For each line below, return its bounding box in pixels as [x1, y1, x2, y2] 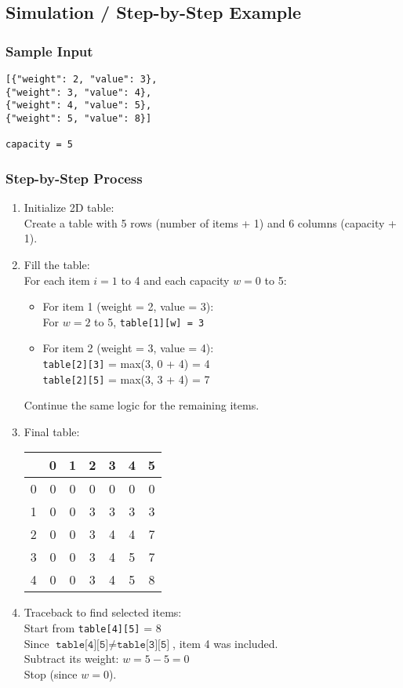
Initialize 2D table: [24, 199, 114, 216]
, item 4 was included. [172, 635, 278, 651]
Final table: [24, 423, 80, 439]
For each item [24, 271, 90, 288]
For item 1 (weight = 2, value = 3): [42, 298, 214, 315]
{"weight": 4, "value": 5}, [5, 100, 152, 111]
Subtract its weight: [24, 650, 119, 667]
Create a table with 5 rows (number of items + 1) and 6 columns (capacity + [24, 214, 397, 231]
